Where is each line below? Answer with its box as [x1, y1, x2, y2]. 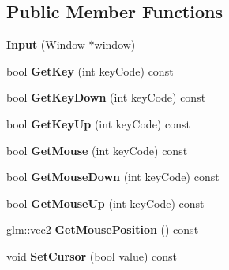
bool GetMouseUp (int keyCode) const [6, 194, 205, 211]
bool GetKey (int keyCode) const [6, 62, 174, 79]
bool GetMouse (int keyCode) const [6, 142, 188, 158]
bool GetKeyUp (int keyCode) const [6, 115, 190, 131]
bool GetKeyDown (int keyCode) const [6, 89, 206, 105]
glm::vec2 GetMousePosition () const [6, 221, 199, 238]
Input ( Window [6, 36, 85, 53]
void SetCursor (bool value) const [6, 247, 177, 264]
